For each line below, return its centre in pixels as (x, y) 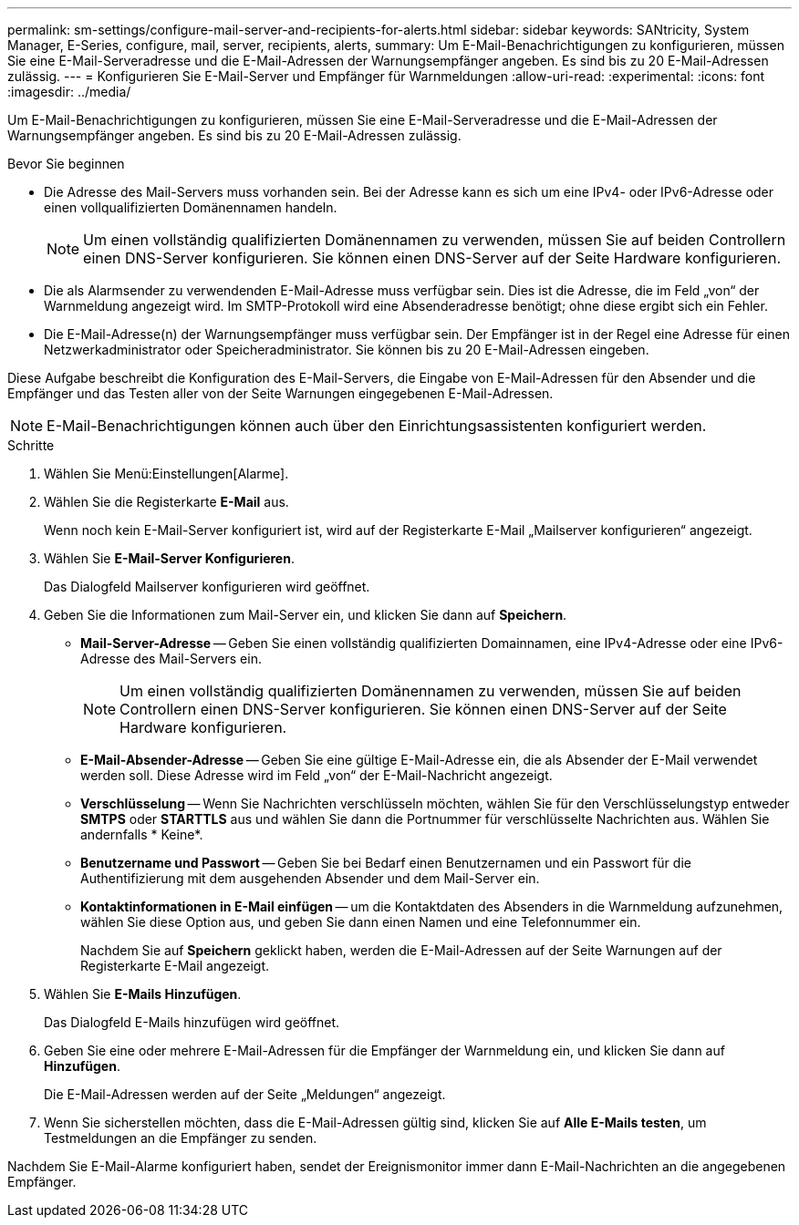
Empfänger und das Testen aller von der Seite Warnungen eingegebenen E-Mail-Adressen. (280, 393)
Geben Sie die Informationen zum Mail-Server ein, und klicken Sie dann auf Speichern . (306, 615)
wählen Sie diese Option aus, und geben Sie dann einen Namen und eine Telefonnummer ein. (361, 922)
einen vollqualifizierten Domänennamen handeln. (191, 207)
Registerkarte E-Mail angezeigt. (175, 966)
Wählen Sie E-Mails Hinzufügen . (143, 994)
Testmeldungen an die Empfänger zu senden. (181, 1138)
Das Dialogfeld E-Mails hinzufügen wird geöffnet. (192, 1022)
